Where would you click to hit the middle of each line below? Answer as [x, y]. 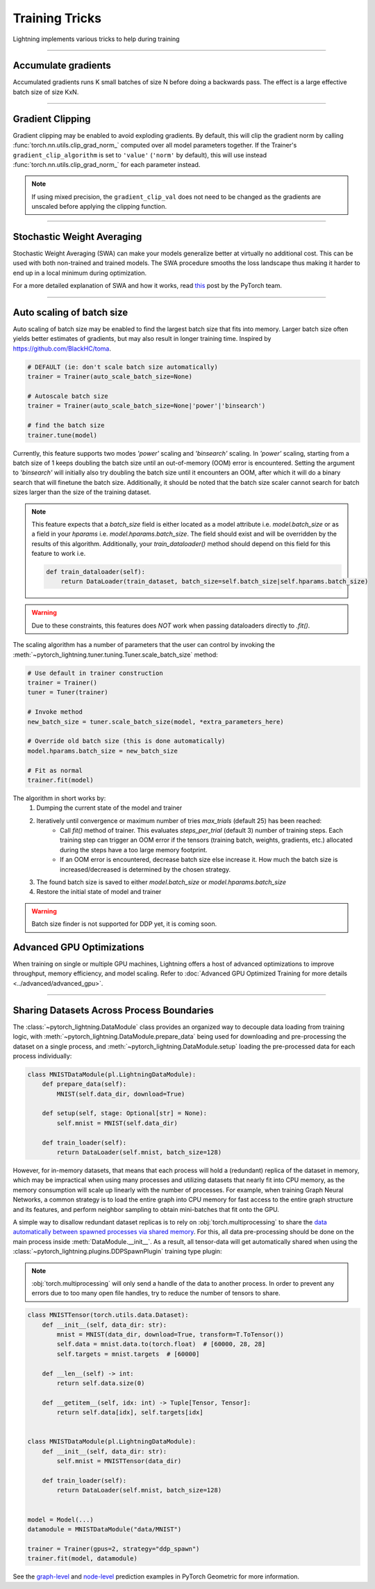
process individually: [42, 1056]
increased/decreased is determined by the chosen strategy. [145, 869]
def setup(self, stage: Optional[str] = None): [125, 1113]
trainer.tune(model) [62, 435]
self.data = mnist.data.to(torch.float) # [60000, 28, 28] [161, 1344]
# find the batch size [66, 425]
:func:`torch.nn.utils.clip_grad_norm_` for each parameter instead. [107, 164]
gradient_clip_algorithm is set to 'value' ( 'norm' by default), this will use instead [140, 155]
